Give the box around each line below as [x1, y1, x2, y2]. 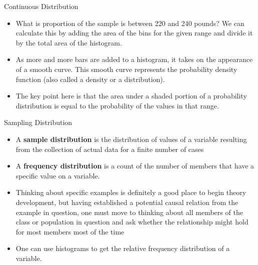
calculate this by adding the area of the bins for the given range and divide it [15, 27, 253, 38]
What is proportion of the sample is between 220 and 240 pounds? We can [15, 17, 244, 28]
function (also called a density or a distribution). [15, 73, 165, 84]
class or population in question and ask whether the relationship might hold [15, 216, 248, 227]
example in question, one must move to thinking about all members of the [15, 206, 243, 217]
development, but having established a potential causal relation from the [15, 196, 238, 207]
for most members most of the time [15, 226, 124, 236]
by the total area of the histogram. [15, 37, 122, 47]
